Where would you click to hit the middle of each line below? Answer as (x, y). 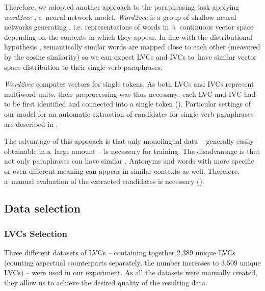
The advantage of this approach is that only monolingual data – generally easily (129, 141)
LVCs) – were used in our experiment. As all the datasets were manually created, (131, 272)
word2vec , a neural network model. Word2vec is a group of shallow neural (120, 17)
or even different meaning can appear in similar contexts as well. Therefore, (122, 170)
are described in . (31, 124)
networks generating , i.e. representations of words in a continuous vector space (129, 27)
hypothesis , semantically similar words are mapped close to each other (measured (132, 47)
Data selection (43, 208)
